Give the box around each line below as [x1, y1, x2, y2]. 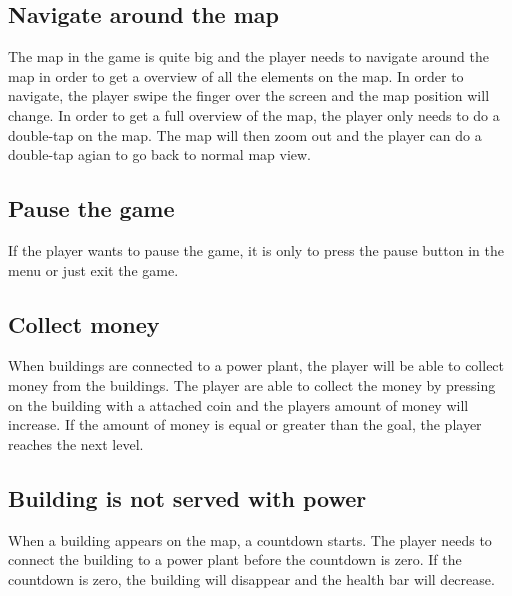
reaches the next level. [8, 433, 144, 454]
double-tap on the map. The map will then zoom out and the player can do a [8, 124, 482, 145]
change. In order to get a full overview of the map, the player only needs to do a [8, 104, 500, 125]
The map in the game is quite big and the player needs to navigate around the [8, 46, 489, 67]
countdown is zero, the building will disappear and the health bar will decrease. [8, 568, 495, 589]
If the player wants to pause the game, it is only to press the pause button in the [8, 239, 504, 260]
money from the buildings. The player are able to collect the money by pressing [8, 374, 496, 395]
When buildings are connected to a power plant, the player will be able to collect [8, 355, 505, 376]
